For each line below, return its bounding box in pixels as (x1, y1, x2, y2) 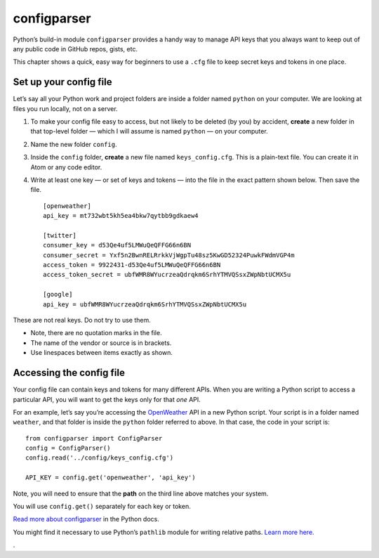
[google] (43, 290, 73, 299)
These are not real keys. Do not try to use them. (13, 316, 151, 325)
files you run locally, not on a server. (13, 104, 119, 112)
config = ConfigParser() (25, 444, 111, 453)
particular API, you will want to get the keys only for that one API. (13, 395, 201, 403)
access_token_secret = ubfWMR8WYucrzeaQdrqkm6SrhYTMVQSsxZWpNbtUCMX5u (43, 271, 291, 279)
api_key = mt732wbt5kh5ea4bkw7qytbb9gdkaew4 (43, 212, 199, 220)
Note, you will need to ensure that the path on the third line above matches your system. (13, 489, 269, 498)
